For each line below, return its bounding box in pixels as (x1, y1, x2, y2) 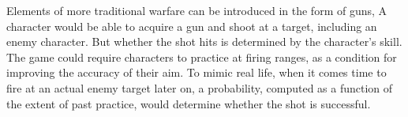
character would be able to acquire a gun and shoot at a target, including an (6, 17, 377, 34)
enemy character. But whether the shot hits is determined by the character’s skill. (6, 33, 402, 50)
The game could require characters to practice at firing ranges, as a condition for (6, 48, 397, 65)
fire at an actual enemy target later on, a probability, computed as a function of (6, 79, 393, 96)
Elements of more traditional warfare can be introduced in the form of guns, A (6, 2, 387, 18)
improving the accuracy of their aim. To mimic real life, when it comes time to (6, 64, 387, 81)
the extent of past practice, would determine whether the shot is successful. (6, 95, 371, 111)
